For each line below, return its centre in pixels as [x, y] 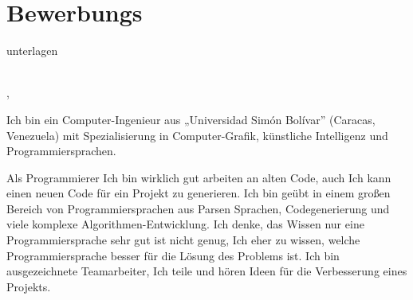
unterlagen [32, 51]
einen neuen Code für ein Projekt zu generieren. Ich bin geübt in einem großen [199, 193]
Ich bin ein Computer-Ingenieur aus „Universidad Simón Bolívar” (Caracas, [191, 119]
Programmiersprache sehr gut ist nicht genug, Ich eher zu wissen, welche [183, 240]
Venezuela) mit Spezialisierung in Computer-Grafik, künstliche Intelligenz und [197, 135]
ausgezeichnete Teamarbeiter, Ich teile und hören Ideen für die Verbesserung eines [207, 271]
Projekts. [29, 286]
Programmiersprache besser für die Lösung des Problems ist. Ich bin [173, 255]
